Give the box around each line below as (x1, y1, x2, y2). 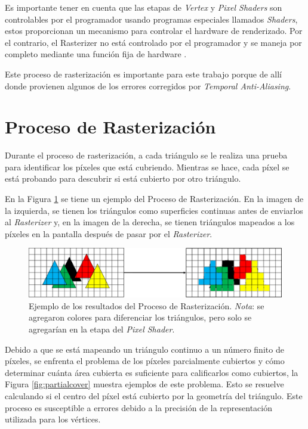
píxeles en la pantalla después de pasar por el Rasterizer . (5, 227, 212, 240)
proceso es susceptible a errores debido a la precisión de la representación (5, 401, 272, 414)
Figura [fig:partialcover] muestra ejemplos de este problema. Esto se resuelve (5, 378, 284, 390)
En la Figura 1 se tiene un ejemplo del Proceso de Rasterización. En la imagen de (5, 192, 304, 205)
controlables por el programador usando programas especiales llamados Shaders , (5, 13, 298, 25)
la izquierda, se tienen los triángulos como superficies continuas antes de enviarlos (5, 204, 303, 216)
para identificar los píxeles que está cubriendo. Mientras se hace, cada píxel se (5, 160, 289, 173)
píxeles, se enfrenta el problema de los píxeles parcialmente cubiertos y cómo (5, 355, 285, 367)
